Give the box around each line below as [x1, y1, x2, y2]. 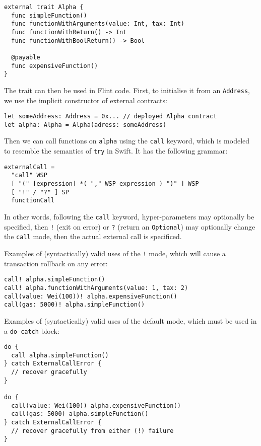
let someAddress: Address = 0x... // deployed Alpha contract [4, 113, 217, 120]
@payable [11, 53, 40, 61]
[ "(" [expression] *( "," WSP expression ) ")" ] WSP [11, 180, 199, 188]
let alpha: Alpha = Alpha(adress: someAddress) [4, 121, 167, 128]
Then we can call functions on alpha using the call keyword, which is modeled [4, 135, 250, 146]
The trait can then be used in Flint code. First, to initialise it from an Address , [4, 85, 250, 95]
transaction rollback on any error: [4, 258, 108, 268]
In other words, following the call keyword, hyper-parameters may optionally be [4, 211, 254, 222]
